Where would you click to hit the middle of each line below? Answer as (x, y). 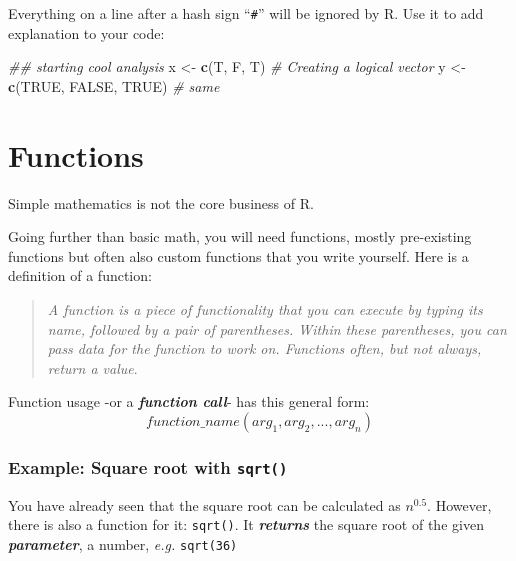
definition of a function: (80, 275)
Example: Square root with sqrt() (148, 466)
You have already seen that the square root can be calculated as (204, 504)
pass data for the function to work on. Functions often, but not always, (264, 348)
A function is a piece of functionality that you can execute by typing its (265, 308)
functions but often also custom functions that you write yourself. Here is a (238, 255)
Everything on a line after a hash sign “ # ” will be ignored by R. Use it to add (246, 13)
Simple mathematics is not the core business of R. (161, 202)
